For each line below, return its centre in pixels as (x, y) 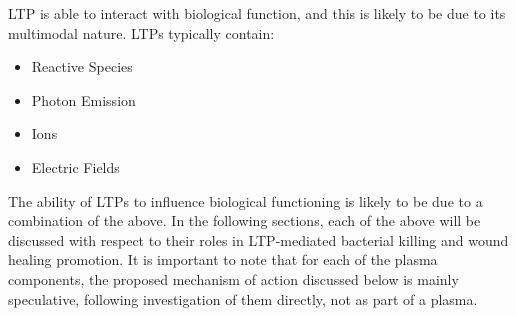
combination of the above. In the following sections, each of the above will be (244, 220)
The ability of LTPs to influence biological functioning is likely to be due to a (245, 200)
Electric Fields (75, 166)
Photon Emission (83, 99)
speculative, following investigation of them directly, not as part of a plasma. (243, 298)
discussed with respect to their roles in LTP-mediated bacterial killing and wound (258, 239)
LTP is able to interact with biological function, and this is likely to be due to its (257, 13)
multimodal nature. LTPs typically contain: (141, 32)
